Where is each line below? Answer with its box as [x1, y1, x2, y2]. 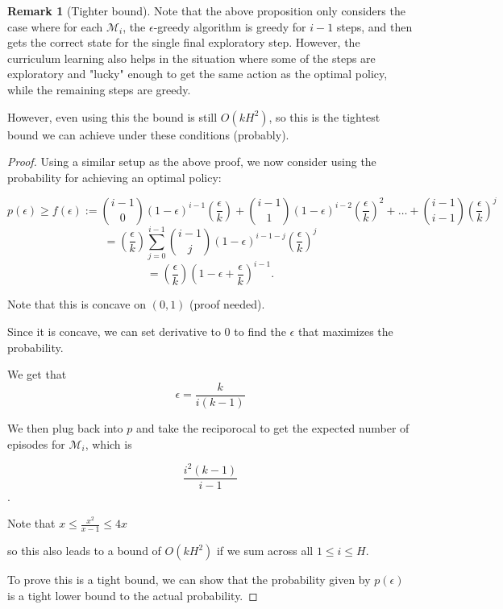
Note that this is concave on [7, 296, 147, 313]
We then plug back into [7, 419, 123, 436]
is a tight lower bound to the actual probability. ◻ [7, 586, 258, 603]
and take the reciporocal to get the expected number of [135, 419, 409, 436]
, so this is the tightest [268, 108, 380, 125]
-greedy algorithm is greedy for [153, 18, 306, 35]
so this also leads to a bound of [7, 542, 161, 559]
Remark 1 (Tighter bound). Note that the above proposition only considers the [7, 2, 405, 19]
